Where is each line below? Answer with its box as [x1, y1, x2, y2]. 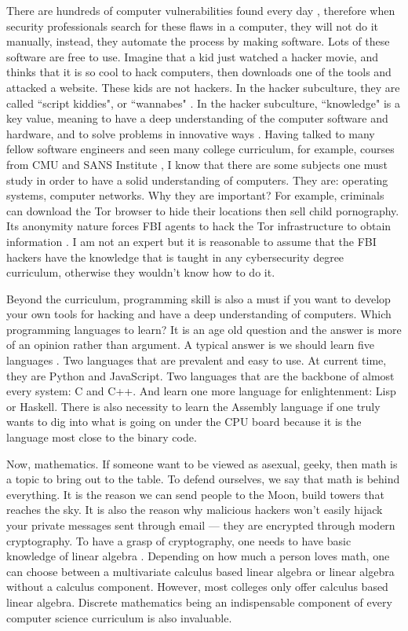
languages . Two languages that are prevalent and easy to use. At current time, [6, 352, 387, 369]
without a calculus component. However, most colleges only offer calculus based [6, 578, 388, 595]
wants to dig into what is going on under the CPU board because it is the [6, 413, 362, 430]
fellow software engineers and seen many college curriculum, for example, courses [6, 141, 395, 157]
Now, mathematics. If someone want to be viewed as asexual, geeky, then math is [6, 455, 398, 471]
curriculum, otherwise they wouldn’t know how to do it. [6, 264, 275, 281]
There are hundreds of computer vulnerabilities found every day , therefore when [6, 2, 395, 18]
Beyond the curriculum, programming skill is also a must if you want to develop [6, 290, 391, 306]
